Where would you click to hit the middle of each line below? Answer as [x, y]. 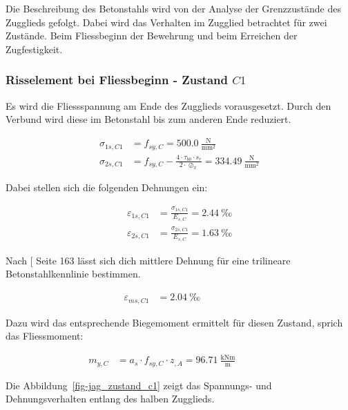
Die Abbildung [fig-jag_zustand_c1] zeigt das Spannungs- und [139, 385]
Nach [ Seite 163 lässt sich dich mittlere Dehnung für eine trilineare [148, 260]
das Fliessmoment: [45, 336]
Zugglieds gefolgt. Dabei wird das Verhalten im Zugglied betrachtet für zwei [166, 22]
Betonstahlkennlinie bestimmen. [73, 274]
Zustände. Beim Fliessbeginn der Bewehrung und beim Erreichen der [152, 36]
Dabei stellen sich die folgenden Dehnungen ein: [107, 187]
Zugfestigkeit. [34, 49]
